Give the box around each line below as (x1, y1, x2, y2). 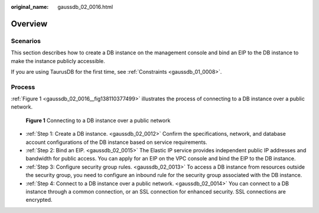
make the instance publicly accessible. (11, 57, 106, 64)
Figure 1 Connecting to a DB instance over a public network (25, 117, 171, 124)
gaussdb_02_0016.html (57, 4, 113, 10)
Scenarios (11, 37, 41, 45)
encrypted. (25, 196, 53, 204)
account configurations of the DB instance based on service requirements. (25, 139, 207, 146)
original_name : (11, 4, 49, 10)
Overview (11, 18, 48, 29)
